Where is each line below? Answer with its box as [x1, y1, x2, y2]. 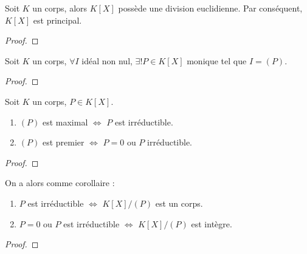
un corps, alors [32, 2, 88, 14]
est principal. [33, 13, 82, 26]
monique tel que [187, 54, 247, 67]
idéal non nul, [81, 54, 133, 67]
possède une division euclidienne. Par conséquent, [118, 2, 303, 14]
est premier [42, 136, 85, 149]
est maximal [42, 115, 88, 128]
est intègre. [191, 217, 232, 230]
